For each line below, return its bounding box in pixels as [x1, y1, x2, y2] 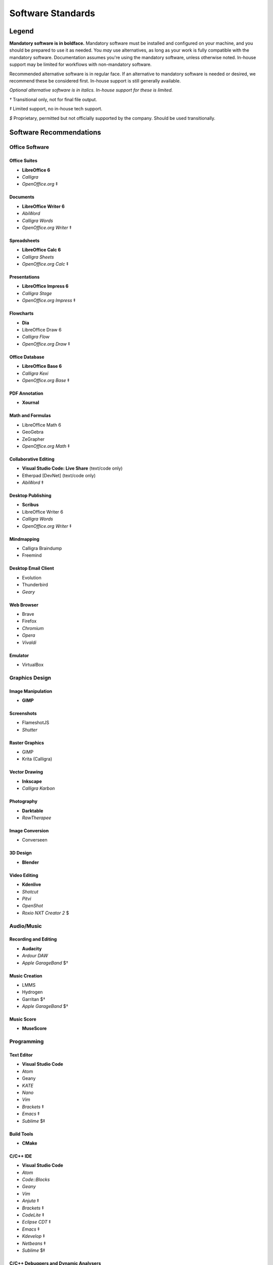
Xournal [22, 400, 39, 406]
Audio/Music [9, 922, 42, 930]
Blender [22, 859, 39, 865]
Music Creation [9, 973, 42, 979]
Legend [9, 27, 34, 35]
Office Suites [9, 157, 37, 164]
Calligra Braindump [22, 545, 62, 552]
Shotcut [22, 889, 38, 895]
